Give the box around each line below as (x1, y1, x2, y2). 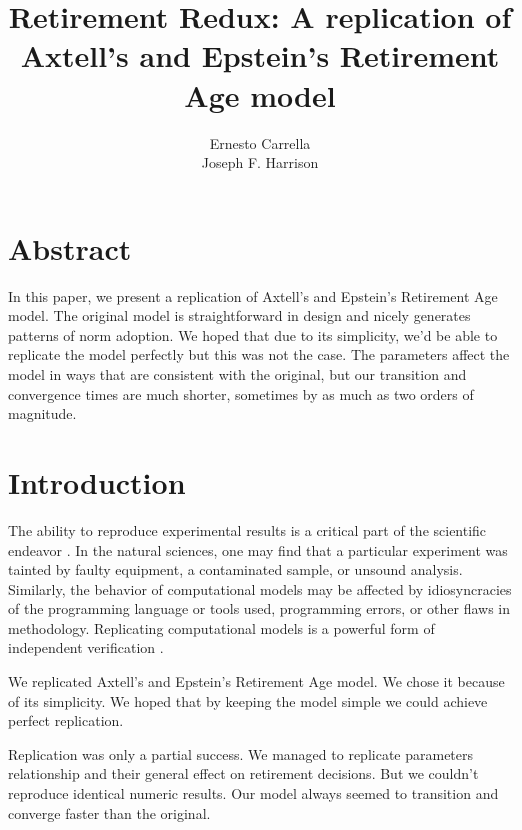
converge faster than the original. (8, 802, 211, 823)
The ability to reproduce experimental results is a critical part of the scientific (8, 519, 487, 540)
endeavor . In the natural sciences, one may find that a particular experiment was (8, 539, 508, 560)
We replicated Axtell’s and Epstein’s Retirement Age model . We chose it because (8, 671, 505, 692)
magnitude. (8, 403, 77, 424)
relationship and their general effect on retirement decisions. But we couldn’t (8, 763, 479, 784)
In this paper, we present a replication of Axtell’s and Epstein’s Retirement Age (8, 285, 498, 306)
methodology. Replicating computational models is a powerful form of (8, 617, 435, 638)
